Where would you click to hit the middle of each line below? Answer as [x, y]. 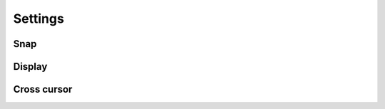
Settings [38, 19]
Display [30, 67]
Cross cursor [43, 89]
